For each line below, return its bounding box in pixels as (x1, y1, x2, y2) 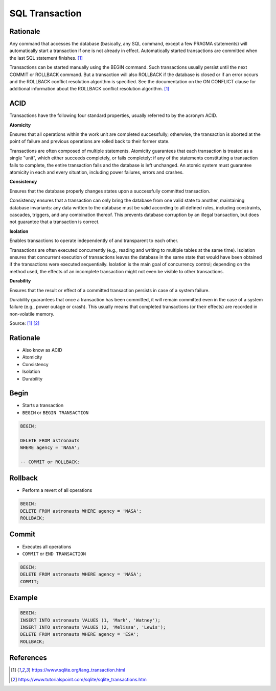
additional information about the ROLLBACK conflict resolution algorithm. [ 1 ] (9, 86, 170, 92)
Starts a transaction (22, 402, 64, 409)
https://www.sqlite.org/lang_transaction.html (31, 667, 125, 673)
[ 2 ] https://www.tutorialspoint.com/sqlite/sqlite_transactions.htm (11, 676, 147, 682)
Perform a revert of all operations (22, 487, 93, 493)
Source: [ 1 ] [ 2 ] (9, 320, 40, 326)
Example (9, 593, 38, 602)
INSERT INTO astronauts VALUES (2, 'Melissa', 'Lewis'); (20, 625, 166, 630)
